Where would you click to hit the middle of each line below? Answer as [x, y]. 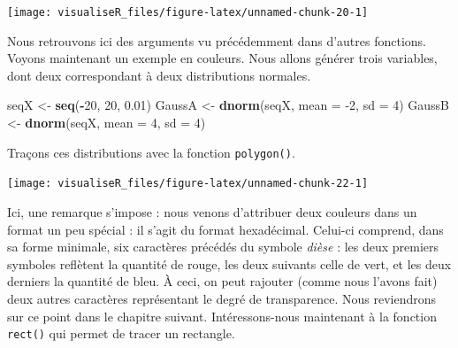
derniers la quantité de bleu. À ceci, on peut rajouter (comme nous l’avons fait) [222, 281]
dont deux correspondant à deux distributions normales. [159, 75]
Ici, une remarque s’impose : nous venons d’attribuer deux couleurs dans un [212, 211]
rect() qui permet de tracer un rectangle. [121, 333]
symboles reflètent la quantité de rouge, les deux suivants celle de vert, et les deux [229, 263]
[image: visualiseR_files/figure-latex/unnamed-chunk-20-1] [188, 12]
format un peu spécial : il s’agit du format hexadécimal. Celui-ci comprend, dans [225, 229]
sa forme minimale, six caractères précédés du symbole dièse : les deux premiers [223, 247]
